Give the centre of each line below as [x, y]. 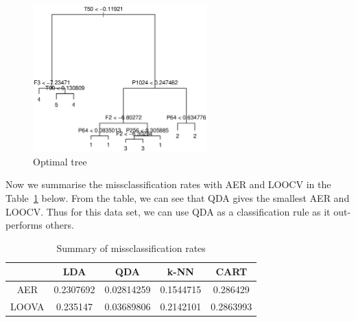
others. [60, 225]
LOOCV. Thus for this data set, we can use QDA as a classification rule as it [168, 211]
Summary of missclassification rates [131, 248]
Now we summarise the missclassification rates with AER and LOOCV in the [168, 184]
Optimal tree [60, 161]
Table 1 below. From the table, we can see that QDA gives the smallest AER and [178, 197]
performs [24, 225]
